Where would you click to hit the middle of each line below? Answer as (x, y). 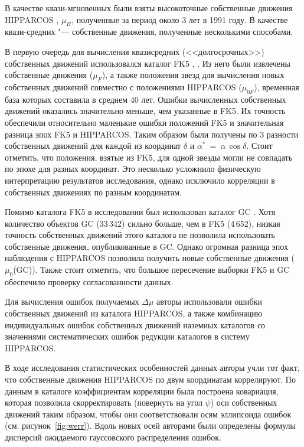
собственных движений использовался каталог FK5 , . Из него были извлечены (148, 63)
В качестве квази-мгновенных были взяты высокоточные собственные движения (149, 8)
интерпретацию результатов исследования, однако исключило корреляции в (140, 180)
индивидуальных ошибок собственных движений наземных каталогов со (135, 324)
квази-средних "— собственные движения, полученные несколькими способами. (149, 32)
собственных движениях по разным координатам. (93, 192)
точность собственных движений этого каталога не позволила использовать (140, 235)
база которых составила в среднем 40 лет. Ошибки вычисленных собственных (146, 99)
